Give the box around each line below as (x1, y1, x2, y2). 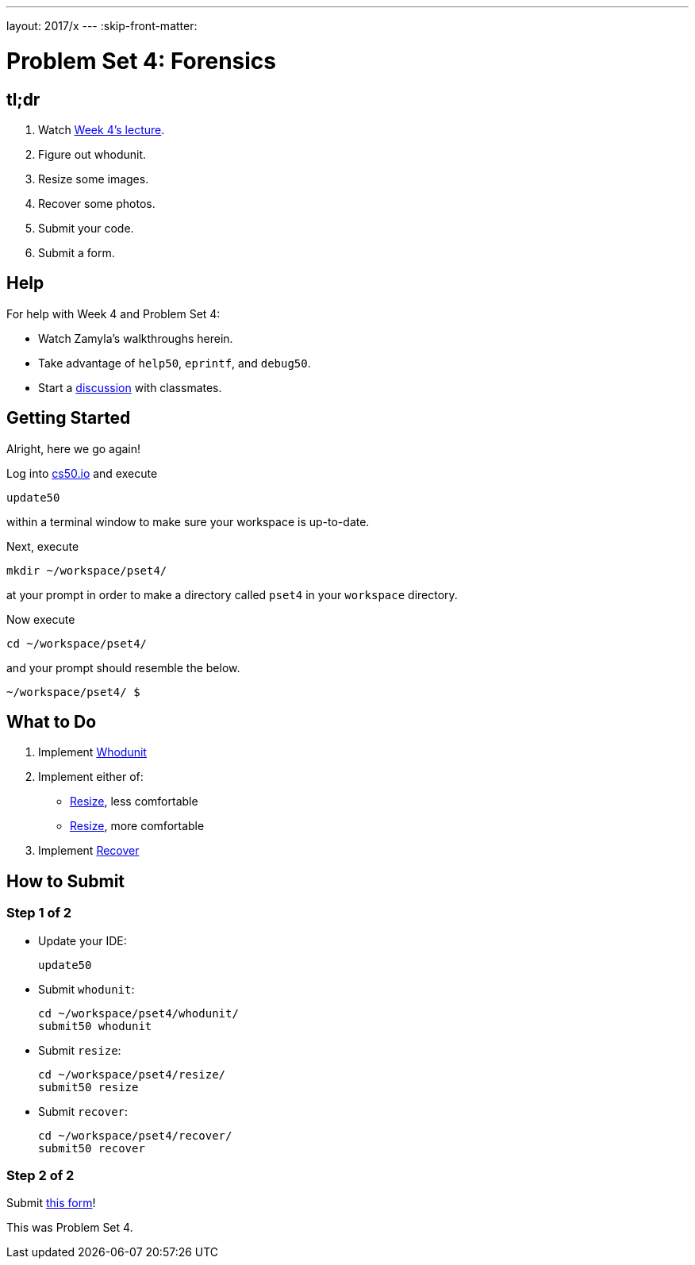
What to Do (6, 712, 97, 732)
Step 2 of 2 (6, 1167, 75, 1184)
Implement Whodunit (38, 745, 147, 759)
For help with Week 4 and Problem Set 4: (6, 306, 221, 321)
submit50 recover (38, 1141, 145, 1155)
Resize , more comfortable (70, 819, 205, 833)
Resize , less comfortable (70, 794, 198, 809)
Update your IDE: (38, 933, 127, 948)
